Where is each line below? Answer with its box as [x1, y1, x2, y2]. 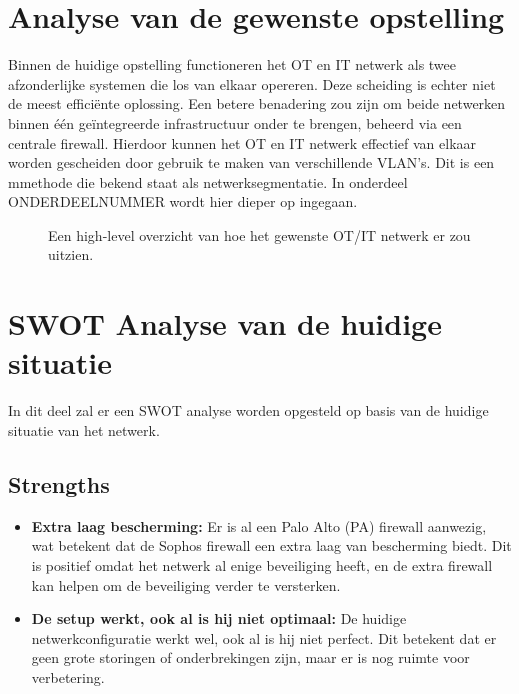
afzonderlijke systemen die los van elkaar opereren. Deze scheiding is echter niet [8, 73, 496, 94]
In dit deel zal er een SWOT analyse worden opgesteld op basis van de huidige [8, 400, 489, 421]
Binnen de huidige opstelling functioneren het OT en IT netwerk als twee [8, 54, 457, 75]
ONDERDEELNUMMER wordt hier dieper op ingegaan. [8, 191, 358, 212]
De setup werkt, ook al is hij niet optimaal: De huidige [31, 608, 407, 629]
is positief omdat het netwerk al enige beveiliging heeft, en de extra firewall [31, 554, 493, 575]
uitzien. [48, 244, 94, 265]
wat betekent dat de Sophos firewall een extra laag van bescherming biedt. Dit [31, 535, 512, 556]
